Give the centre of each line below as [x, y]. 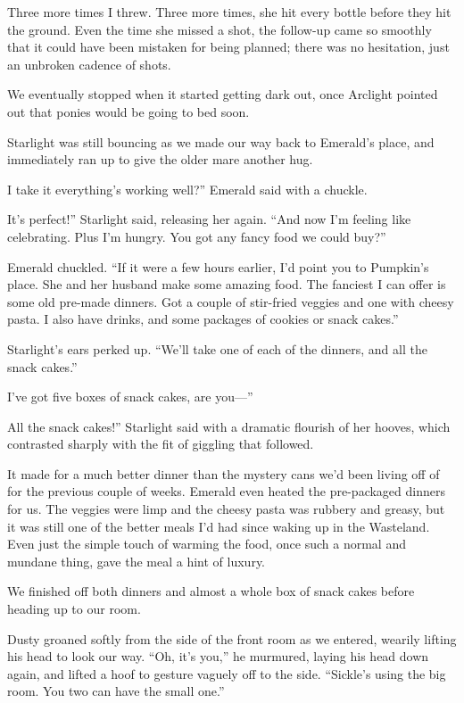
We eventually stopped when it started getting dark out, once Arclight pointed [223, 94]
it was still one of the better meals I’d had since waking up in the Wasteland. [219, 526]
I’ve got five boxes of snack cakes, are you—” [130, 397]
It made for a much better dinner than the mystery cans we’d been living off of [224, 473]
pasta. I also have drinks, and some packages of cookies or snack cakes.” [203, 319]
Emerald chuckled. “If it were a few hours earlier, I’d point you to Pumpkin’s [218, 266]
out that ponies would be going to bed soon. [128, 111]
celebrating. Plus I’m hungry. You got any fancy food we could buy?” [197, 236]
